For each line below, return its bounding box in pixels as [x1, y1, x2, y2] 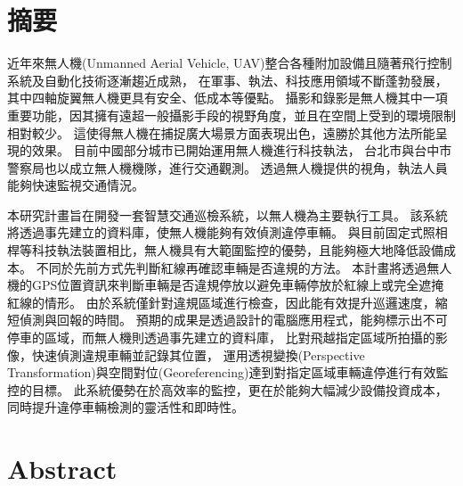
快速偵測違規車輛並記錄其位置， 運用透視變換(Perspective [31, 345, 365, 364]
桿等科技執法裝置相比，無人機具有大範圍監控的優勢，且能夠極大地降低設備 [7, 241, 443, 259]
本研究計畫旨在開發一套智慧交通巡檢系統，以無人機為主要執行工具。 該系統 [7, 205, 448, 224]
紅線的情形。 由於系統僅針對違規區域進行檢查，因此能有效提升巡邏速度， [7, 292, 435, 311]
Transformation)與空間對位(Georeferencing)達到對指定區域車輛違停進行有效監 [7, 363, 449, 382]
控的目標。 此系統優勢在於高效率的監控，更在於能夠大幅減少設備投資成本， [7, 380, 448, 399]
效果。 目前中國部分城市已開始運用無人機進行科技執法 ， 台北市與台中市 [31, 141, 452, 160]
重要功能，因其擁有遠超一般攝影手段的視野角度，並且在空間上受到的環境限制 [7, 105, 456, 124]
